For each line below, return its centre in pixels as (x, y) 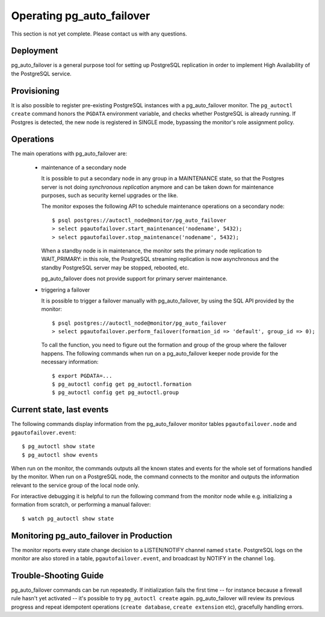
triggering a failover (66, 290)
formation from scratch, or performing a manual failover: (81, 505)
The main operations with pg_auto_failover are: (69, 154)
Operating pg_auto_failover (81, 16)
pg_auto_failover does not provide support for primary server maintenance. (135, 279)
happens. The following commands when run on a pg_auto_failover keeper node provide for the (160, 353)
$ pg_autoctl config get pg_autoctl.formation (122, 384)
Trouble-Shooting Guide (57, 575)
